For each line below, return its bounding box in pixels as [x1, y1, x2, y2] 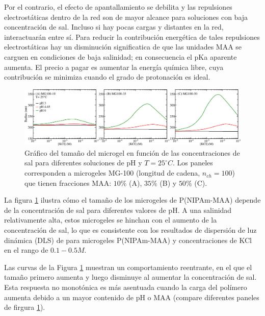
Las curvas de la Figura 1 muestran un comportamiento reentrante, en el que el [4, 261, 252, 272]
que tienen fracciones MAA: [24, 177, 112, 188]
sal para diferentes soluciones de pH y [24, 157, 142, 168]
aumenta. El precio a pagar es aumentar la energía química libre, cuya [4, 61, 224, 72]
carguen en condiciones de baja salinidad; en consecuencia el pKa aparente [4, 51, 237, 62]
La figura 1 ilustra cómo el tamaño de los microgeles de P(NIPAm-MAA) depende [4, 195, 261, 205]
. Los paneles [172, 157, 213, 168]
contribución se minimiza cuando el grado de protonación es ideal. [4, 71, 210, 82]
